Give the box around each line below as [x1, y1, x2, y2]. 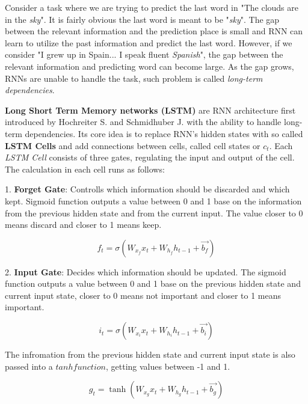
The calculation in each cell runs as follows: [5, 162, 165, 175]
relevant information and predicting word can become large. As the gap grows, [5, 60, 294, 72]
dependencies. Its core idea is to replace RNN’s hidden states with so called [25, 127, 303, 139]
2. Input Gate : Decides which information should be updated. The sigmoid [5, 265, 286, 278]
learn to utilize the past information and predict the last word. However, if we [5, 36, 292, 49]
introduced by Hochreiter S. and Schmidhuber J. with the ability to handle [5, 115, 282, 128]
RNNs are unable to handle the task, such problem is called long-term [5, 72, 263, 84]
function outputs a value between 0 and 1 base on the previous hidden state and [5, 277, 301, 290]
